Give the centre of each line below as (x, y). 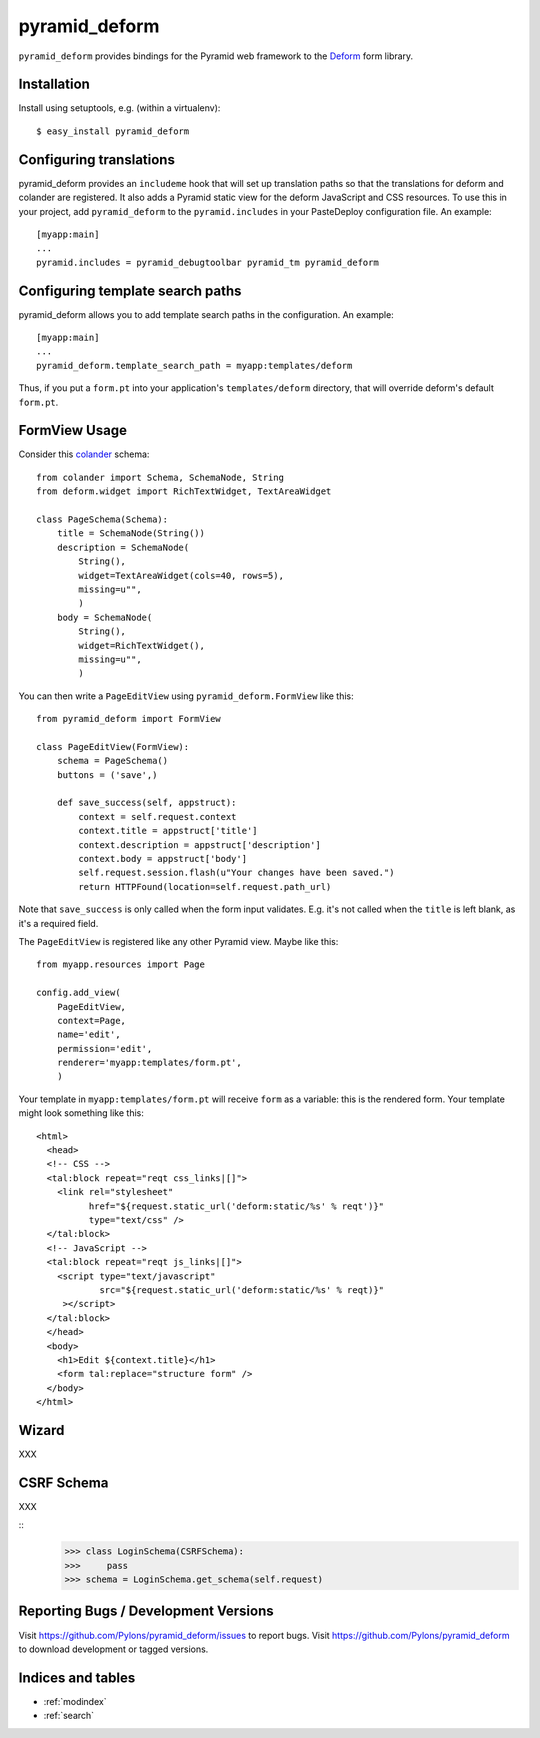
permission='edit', (104, 1048)
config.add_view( (78, 993)
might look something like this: (81, 1113)
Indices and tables (77, 1677)
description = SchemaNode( (123, 547)
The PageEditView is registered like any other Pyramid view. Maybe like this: (178, 941)
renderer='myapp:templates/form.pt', (149, 1063)
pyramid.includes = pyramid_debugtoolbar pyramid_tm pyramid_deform (207, 262)
